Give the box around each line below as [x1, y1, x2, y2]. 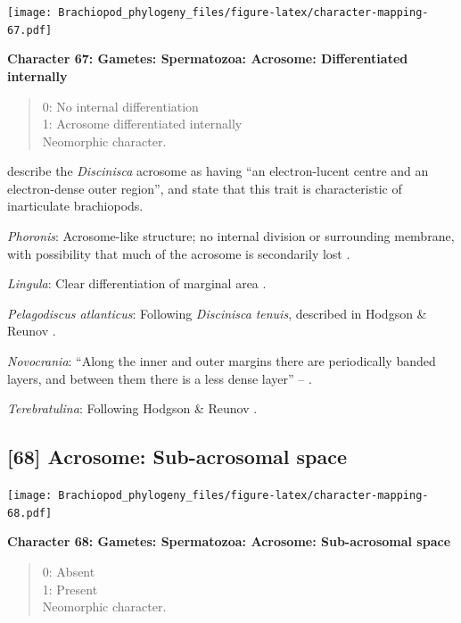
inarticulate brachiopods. [7, 196, 144, 215]
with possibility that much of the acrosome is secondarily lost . [7, 244, 350, 262]
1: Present [42, 579, 98, 598]
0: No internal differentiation [42, 96, 199, 115]
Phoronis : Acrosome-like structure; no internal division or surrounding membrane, [7, 227, 455, 245]
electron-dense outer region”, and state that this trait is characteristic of [7, 179, 402, 197]
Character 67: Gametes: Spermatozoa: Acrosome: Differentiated [7, 49, 408, 68]
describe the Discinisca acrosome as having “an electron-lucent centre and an [7, 162, 429, 180]
